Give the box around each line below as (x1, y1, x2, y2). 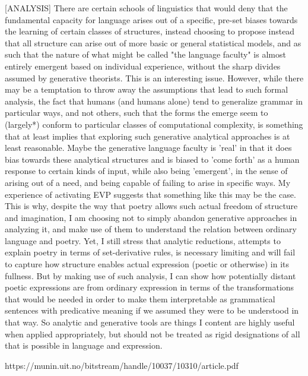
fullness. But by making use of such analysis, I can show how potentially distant (5, 269, 296, 282)
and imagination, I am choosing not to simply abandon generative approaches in (5, 211, 297, 223)
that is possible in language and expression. (5, 339, 163, 352)
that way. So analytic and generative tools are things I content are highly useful (5, 316, 295, 328)
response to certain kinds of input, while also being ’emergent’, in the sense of (5, 165, 288, 177)
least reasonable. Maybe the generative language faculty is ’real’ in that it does (5, 141, 292, 154)
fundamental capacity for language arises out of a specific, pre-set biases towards (5, 13, 298, 26)
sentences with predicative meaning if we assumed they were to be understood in (5, 304, 299, 317)
